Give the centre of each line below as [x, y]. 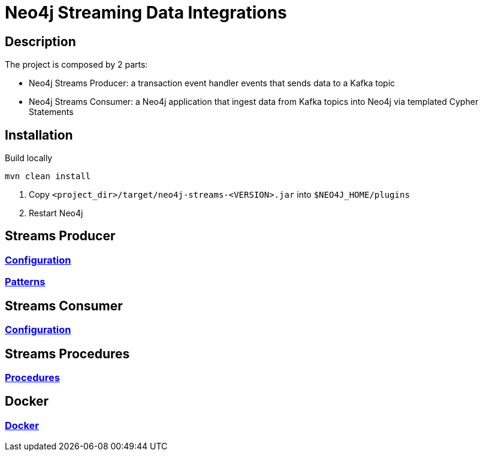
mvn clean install [48, 176]
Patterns [25, 282]
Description [40, 41]
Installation [39, 135]
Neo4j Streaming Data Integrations [146, 13]
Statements [51, 112]
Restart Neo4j [56, 213]
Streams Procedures [67, 354]
